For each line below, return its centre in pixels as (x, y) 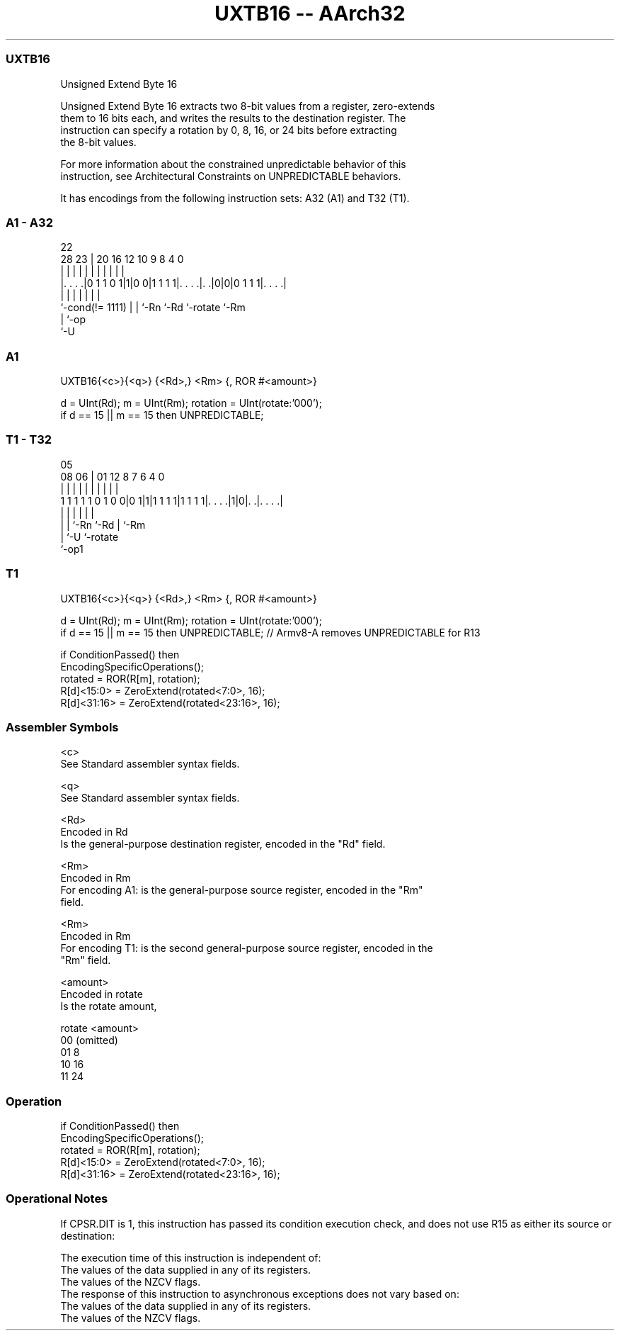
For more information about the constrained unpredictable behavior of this (233, 164)
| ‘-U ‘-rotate (90, 537)
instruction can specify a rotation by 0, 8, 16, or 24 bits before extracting (229, 130)
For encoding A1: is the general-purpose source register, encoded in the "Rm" (242, 890)
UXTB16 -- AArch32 (310, 13)
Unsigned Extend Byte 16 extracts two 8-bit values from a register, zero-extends (248, 106)
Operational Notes (57, 1199)
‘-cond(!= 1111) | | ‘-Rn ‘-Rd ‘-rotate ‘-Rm (153, 308)
